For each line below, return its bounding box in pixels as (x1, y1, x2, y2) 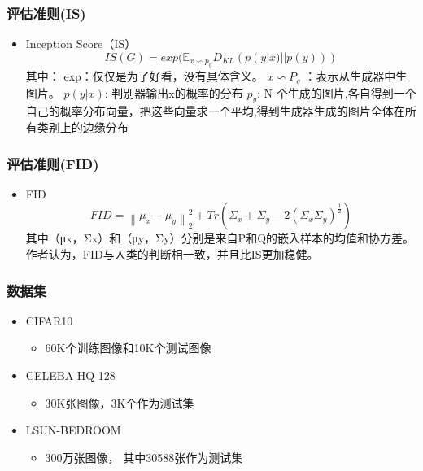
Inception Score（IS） (25, 35, 137, 52)
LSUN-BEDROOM (25, 421, 121, 438)
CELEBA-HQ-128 (25, 367, 116, 384)
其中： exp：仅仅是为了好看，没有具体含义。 (25, 68, 264, 85)
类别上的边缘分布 (37, 119, 129, 136)
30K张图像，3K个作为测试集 (45, 394, 194, 411)
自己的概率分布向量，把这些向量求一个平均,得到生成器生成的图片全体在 (25, 102, 405, 120)
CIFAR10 (25, 312, 73, 329)
